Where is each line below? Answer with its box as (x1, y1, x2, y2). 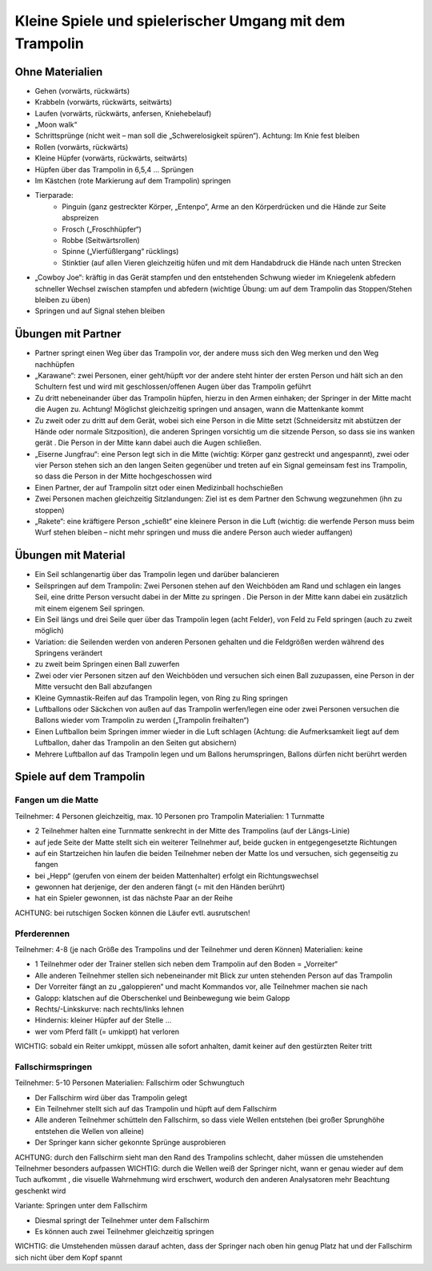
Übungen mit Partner (14, 327, 122, 341)
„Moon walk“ (34, 120, 78, 130)
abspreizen (62, 213, 99, 223)
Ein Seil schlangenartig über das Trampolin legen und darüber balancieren (34, 570, 280, 579)
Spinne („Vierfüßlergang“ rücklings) (62, 247, 179, 256)
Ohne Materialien (14, 65, 103, 79)
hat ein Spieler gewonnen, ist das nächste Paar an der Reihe (34, 894, 234, 903)
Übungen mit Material (14, 549, 126, 563)
